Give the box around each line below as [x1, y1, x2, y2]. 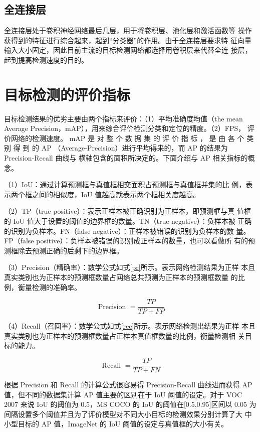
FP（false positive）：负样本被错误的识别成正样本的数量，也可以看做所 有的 [4, 235, 248, 246]
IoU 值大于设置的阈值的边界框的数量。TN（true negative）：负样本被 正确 [13, 216, 252, 226]
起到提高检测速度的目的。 [4, 54, 88, 65]
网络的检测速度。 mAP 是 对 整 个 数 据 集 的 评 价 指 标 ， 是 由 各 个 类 [11, 132, 254, 143]
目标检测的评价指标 [4, 84, 131, 104]
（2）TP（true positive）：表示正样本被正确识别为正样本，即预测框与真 [4, 206, 235, 216]
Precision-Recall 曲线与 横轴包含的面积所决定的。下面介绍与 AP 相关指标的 [4, 153, 248, 163]
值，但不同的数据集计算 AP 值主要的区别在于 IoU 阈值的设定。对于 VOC [4, 389, 242, 399]
